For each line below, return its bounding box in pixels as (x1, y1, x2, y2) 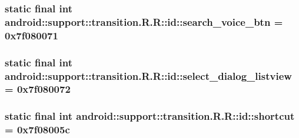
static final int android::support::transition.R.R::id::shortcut (5, 109, 295, 123)
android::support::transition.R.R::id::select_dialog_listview (5, 68, 292, 83)
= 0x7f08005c (5, 122, 70, 137)
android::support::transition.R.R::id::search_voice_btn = (5, 14, 283, 29)
